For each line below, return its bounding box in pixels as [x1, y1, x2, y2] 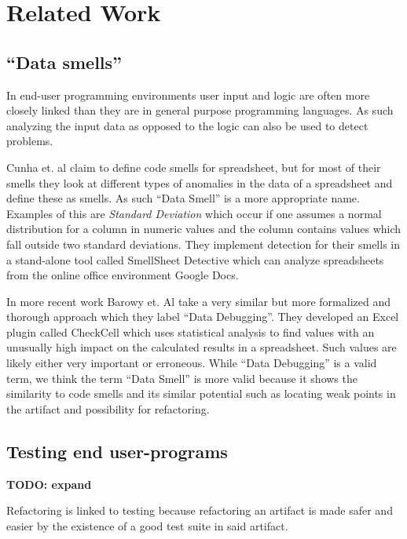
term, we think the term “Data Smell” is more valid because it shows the [6, 370, 357, 386]
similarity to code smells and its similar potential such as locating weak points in [6, 385, 396, 402]
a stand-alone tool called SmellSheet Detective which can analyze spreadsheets [6, 251, 384, 268]
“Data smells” [6, 49, 123, 74]
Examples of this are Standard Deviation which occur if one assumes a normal [6, 205, 382, 221]
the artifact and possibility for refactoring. [6, 400, 210, 417]
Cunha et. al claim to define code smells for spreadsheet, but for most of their [6, 158, 381, 175]
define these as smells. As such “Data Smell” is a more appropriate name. [6, 190, 360, 206]
